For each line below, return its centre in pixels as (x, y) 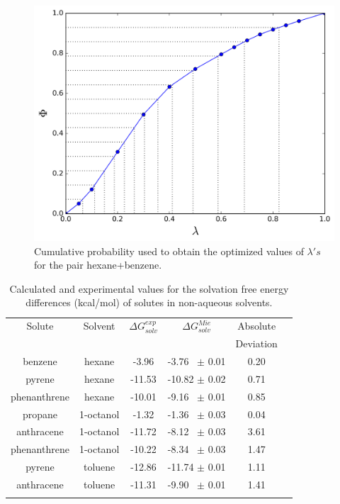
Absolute (257, 326)
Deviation (256, 343)
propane (40, 414)
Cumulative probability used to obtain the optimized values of (169, 251)
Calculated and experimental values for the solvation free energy (149, 288)
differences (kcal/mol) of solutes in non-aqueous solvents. (149, 302)
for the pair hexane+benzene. (98, 265)
